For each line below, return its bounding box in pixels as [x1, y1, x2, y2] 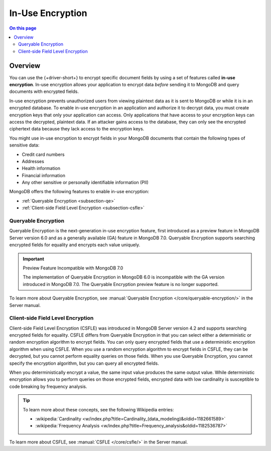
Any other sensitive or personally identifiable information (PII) [22, 180, 149, 186]
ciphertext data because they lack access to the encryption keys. [9, 126, 145, 132]
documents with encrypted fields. [9, 88, 79, 95]
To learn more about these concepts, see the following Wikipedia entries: [23, 406, 174, 412]
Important [23, 256, 45, 262]
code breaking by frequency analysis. [9, 383, 87, 389]
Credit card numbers [22, 151, 65, 158]
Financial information [22, 172, 65, 178]
